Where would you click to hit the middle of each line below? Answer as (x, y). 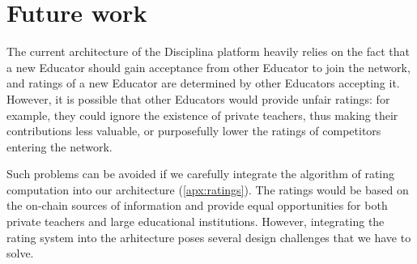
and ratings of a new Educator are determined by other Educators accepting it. (203, 83)
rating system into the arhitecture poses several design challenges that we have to (209, 237)
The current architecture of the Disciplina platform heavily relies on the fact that (208, 51)
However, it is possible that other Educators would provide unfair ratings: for (198, 98)
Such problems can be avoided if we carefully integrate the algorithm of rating (201, 174)
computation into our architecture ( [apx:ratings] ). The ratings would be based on (208, 189)
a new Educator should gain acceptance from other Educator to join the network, (208, 67)
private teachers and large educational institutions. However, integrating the (196, 221)
